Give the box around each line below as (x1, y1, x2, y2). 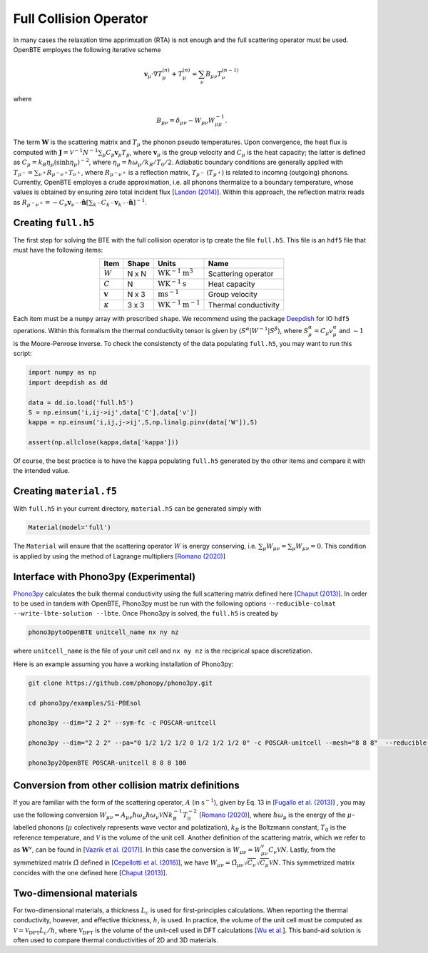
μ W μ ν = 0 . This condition (292, 542, 367, 552)
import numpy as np (28, 368, 96, 377)
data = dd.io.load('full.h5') (28, 398, 134, 407)
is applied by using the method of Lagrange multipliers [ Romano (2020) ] (13, 551, 226, 560)
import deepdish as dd (28, 378, 108, 387)
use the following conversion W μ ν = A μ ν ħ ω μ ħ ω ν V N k (13, 810, 173, 820)
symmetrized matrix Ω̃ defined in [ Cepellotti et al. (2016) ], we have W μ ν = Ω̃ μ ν (13, 858, 244, 868)
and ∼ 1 (339, 327, 364, 335)
